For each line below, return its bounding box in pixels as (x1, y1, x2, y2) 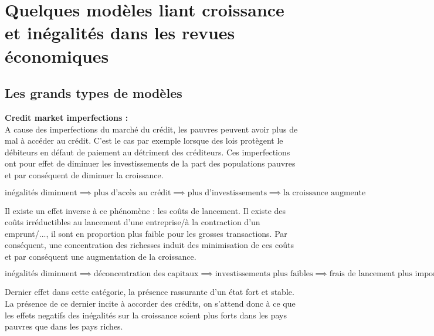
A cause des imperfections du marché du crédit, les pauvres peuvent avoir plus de (5, 123, 298, 135)
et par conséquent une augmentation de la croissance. (5, 250, 196, 262)
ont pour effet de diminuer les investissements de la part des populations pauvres (5, 157, 296, 169)
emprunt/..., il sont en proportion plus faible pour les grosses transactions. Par (5, 227, 287, 239)
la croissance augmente (283, 188, 366, 197)
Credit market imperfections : (5, 111, 128, 123)
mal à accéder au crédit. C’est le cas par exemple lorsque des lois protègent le (5, 134, 283, 147)
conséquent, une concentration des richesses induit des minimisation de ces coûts (5, 239, 294, 251)
